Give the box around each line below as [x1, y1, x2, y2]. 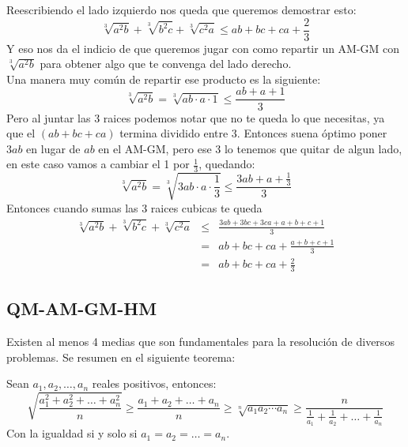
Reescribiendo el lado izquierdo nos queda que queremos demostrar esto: [6, 2, 357, 17]
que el [6, 125, 36, 141]
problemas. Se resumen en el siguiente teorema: [6, 348, 236, 365]
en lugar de [26, 140, 81, 156]
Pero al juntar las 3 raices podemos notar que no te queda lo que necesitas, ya [6, 109, 385, 126]
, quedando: [198, 156, 255, 172]
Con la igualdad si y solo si [6, 425, 138, 441]
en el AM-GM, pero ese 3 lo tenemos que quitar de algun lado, [98, 140, 402, 156]
